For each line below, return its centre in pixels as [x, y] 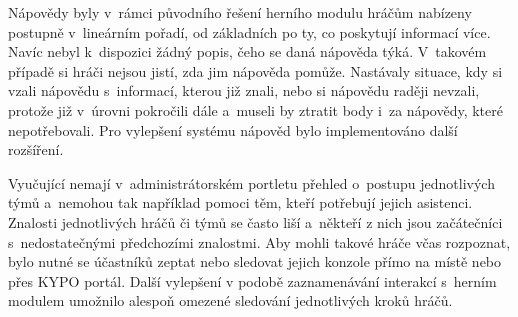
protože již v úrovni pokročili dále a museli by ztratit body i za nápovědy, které [255, 109]
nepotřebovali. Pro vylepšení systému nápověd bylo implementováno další [233, 129]
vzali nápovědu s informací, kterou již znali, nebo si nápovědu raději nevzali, [244, 90]
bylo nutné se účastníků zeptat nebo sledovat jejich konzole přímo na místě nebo [255, 261]
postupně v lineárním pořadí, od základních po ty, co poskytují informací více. [249, 31]
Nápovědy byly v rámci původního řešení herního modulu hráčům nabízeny [240, 12]
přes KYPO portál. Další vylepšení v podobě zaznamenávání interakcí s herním [252, 280]
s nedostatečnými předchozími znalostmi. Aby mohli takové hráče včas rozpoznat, [259, 241]
